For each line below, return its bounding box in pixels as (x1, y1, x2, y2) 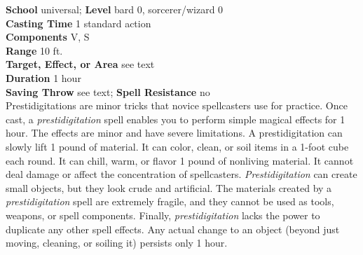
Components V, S (6, 29, 90, 44)
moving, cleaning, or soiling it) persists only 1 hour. (6, 235, 228, 250)
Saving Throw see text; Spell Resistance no (6, 84, 210, 99)
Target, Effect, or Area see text (6, 57, 155, 71)
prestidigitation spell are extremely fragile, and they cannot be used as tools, (6, 194, 334, 209)
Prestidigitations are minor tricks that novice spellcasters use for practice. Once (6, 98, 348, 113)
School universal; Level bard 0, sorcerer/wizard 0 (6, 2, 224, 16)
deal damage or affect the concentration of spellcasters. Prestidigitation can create (6, 167, 357, 181)
